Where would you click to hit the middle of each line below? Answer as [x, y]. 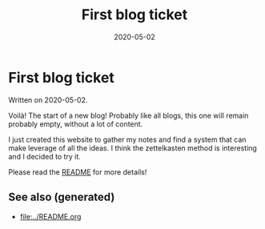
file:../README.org [50, 216]
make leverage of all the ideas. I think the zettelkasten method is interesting [133, 148]
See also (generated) [62, 197]
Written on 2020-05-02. [48, 100]
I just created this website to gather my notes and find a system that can [127, 139]
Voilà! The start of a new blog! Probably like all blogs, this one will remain [128, 115]
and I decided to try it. [45, 156]
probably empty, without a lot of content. [76, 124]
